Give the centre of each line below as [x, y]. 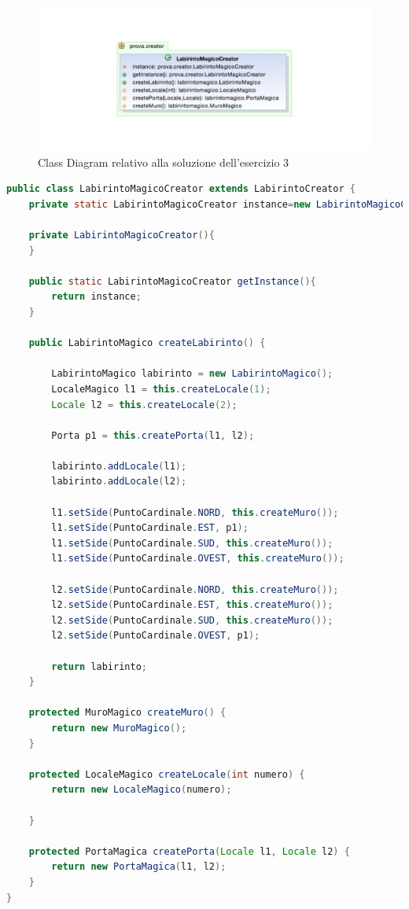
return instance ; [96, 297]
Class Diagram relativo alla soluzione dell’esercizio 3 [164, 162]
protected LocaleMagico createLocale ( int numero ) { [167, 774]
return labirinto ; [99, 666]
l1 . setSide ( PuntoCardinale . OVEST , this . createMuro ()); [198, 559]
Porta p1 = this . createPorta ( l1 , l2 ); [153, 435]
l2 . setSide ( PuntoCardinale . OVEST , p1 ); [156, 636]
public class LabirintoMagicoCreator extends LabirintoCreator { [181, 189]
